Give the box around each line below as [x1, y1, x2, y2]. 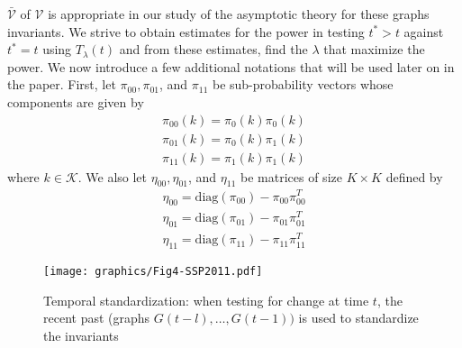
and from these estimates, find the [119, 40, 308, 59]
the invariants [43, 326, 119, 345]
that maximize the [323, 40, 425, 59]
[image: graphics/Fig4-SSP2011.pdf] [43, 265, 263, 279]
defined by [385, 167, 443, 186]
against [403, 22, 444, 41]
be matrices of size [240, 167, 342, 186]
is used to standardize [298, 308, 419, 327]
